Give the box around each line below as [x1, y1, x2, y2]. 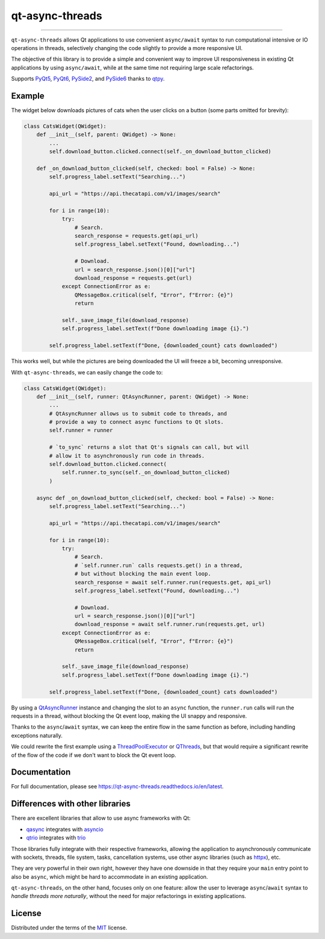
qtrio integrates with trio [26, 834, 86, 841]
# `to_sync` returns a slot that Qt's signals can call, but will [49, 444, 250, 451]
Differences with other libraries [11, 799, 131, 809]
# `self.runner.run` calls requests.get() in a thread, [74, 562, 243, 569]
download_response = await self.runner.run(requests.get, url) [74, 621, 265, 628]
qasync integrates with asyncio [26, 826, 104, 833]
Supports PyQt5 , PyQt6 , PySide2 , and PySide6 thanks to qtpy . [11, 75, 165, 83]
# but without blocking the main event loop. [74, 570, 211, 577]
